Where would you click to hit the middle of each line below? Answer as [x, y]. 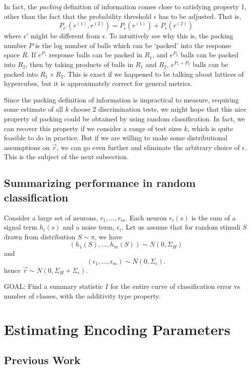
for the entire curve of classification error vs [175, 286]
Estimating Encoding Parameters [117, 329]
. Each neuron [146, 217]
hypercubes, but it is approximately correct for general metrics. [98, 83]
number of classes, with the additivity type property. [82, 296]
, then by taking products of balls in [79, 64]
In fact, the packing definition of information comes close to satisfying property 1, [125, 6]
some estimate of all [33, 109]
